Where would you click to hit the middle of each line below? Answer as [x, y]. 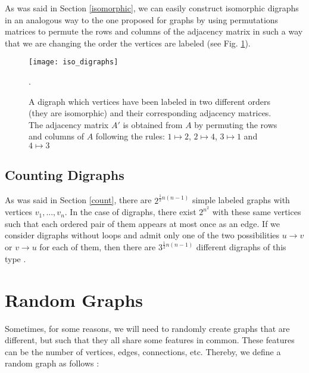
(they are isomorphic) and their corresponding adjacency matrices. [150, 113]
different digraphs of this [241, 247]
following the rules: [130, 136]
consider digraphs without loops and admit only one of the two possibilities [142, 235]
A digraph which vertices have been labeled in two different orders [149, 101]
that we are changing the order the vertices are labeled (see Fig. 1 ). [128, 43]
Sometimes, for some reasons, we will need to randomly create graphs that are [147, 328]
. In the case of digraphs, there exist [130, 212]
